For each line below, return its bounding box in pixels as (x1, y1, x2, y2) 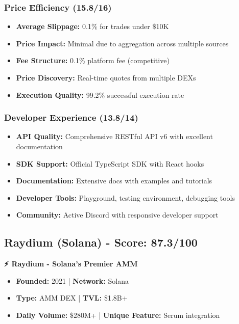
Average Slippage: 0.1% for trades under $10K (16, 21, 169, 32)
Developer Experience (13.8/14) (4, 111, 138, 124)
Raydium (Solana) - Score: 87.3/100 (4, 234, 198, 250)
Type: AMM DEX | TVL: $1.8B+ (16, 292, 128, 303)
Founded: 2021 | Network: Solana (16, 275, 129, 286)
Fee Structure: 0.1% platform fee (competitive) (16, 55, 170, 66)
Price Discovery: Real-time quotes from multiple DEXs (16, 72, 196, 83)
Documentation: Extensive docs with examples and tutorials (16, 175, 212, 186)
